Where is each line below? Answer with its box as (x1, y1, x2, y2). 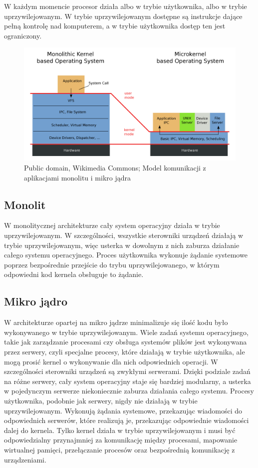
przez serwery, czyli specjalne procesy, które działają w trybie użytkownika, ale (4, 346, 245, 356)
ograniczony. (4, 30, 42, 40)
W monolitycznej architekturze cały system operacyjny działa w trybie (4, 220, 220, 230)
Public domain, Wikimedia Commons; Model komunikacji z (24, 162, 206, 173)
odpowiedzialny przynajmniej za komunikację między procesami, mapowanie (4, 434, 238, 445)
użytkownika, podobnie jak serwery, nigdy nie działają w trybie (4, 395, 198, 405)
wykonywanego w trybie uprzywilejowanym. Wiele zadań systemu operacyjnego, (4, 326, 249, 337)
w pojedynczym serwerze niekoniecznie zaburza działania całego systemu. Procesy (4, 385, 254, 396)
